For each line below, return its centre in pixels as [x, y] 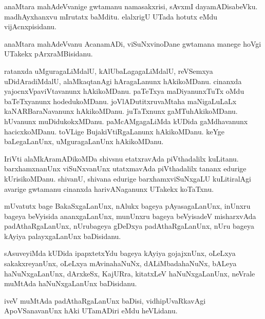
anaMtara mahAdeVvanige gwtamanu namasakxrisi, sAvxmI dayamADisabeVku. [131, 6]
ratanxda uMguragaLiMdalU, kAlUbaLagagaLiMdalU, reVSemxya [109, 71]
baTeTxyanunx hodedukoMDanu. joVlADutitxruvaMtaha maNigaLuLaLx [120, 101]
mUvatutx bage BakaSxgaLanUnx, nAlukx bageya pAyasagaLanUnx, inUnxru [127, 206]
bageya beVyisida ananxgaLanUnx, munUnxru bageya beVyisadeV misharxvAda [130, 216]
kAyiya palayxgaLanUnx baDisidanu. [63, 236]
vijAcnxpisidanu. [31, 26]
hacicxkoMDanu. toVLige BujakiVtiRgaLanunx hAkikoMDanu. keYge [115, 131]
